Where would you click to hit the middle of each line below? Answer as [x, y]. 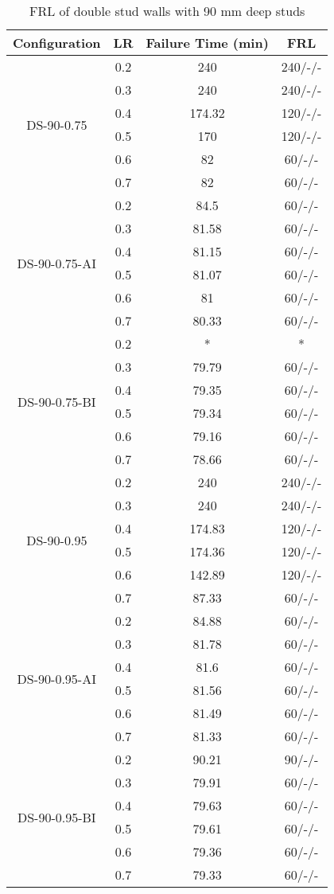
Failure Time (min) [207, 43]
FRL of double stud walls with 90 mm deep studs [167, 11]
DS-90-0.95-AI [56, 678]
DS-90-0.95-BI [56, 817]
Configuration [57, 43]
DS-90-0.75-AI [56, 263]
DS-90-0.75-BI [56, 401]
